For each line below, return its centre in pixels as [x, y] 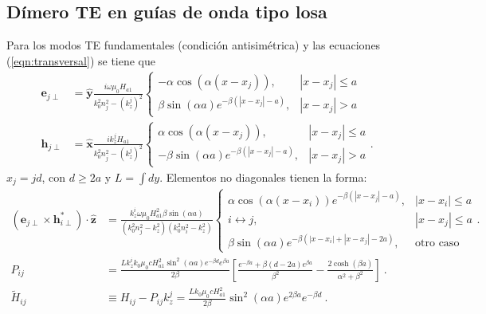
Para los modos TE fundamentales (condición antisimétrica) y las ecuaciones [194, 45]
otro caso [437, 243]
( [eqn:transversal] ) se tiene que [81, 60]
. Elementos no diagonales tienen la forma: [263, 177]
